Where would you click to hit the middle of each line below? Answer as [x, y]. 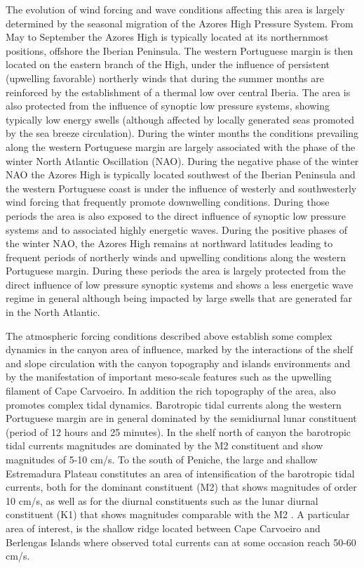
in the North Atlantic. [53, 312]
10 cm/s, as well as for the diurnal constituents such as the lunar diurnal [162, 500]
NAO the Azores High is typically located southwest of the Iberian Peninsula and [181, 174]
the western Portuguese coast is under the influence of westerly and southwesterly [181, 188]
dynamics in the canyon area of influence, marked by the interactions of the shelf [180, 349]
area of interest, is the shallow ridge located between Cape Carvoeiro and [163, 528]
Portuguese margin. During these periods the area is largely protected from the [176, 271]
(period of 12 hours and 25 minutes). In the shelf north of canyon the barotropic [178, 431]
